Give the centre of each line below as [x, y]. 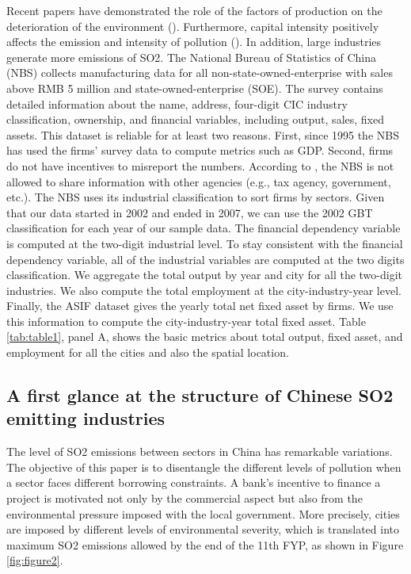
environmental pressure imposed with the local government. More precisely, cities [203, 513]
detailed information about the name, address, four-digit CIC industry [177, 103]
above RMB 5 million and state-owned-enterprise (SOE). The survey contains [195, 88]
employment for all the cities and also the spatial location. [148, 352]
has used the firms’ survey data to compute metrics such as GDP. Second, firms [200, 150]
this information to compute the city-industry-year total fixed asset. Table [186, 321]
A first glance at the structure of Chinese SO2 [200, 395]
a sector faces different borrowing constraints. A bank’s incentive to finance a [194, 482]
